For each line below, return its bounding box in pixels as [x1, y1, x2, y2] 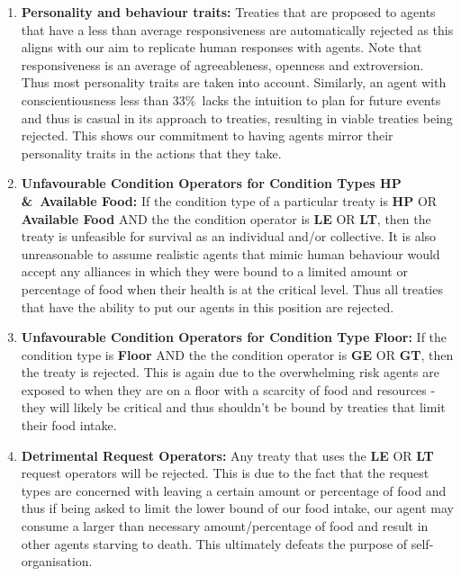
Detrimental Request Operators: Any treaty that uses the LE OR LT [21, 445, 434, 464]
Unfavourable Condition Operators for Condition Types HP [21, 174, 402, 193]
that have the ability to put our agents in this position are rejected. [21, 297, 394, 316]
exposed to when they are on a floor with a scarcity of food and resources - [21, 380, 436, 399]
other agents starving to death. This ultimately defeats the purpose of [21, 534, 408, 553]
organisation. [21, 552, 93, 571]
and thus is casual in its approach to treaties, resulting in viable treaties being [21, 108, 453, 127]
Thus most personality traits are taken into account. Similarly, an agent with [21, 73, 447, 92]
